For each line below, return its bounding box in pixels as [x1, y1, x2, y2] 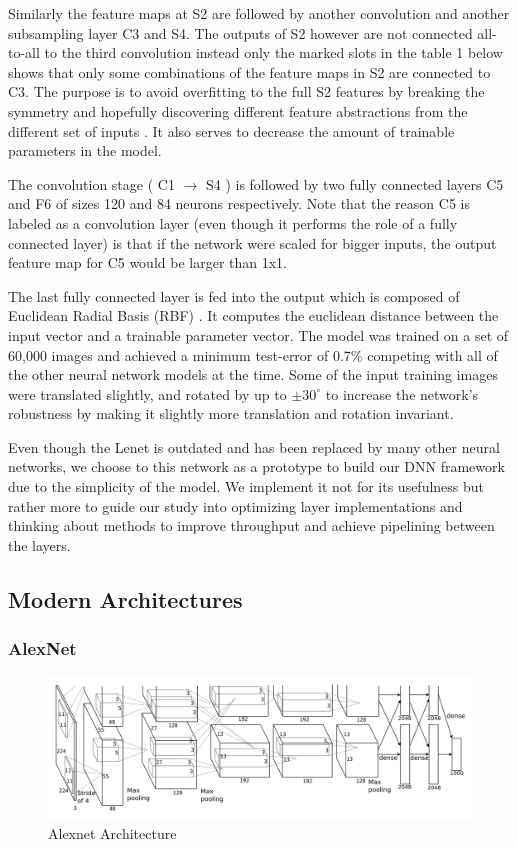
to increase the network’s [325, 383, 479, 404]
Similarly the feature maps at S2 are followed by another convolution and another [8, 3, 510, 23]
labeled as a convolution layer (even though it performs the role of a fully [8, 212, 458, 233]
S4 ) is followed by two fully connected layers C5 [205, 173, 504, 194]
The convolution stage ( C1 [8, 173, 175, 194]
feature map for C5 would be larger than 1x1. [8, 252, 288, 273]
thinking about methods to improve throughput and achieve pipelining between [8, 515, 495, 536]
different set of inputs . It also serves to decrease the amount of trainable [8, 120, 455, 141]
